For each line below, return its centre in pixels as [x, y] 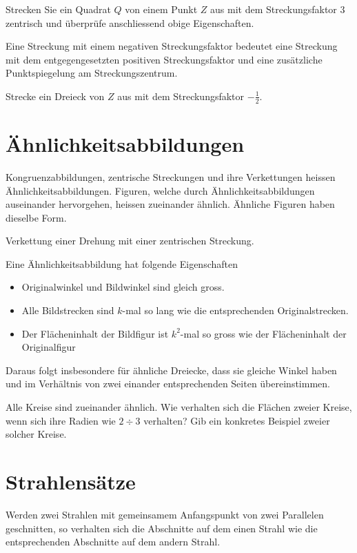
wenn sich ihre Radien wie [61, 420]
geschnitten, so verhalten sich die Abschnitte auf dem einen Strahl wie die [162, 528]
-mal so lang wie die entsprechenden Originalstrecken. [235, 310]
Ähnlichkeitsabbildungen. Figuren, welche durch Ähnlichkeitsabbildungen [160, 190]
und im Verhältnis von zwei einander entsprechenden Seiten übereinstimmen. [168, 384]
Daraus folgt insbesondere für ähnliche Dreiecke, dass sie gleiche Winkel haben [171, 370]
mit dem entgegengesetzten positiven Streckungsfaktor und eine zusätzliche [164, 59]
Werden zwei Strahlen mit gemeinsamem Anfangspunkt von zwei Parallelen [165, 514]
